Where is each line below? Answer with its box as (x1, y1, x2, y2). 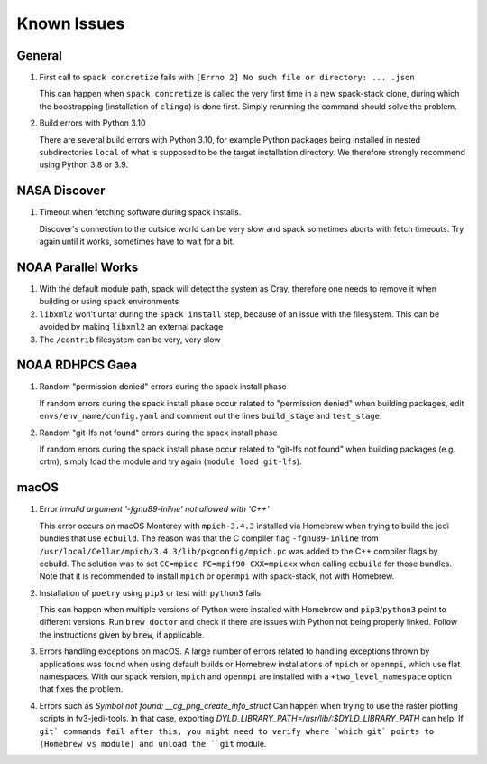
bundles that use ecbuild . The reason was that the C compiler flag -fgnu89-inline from (39, 533, 379, 544)
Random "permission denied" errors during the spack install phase (39, 381, 288, 392)
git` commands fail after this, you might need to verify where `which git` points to (39, 726, 435, 736)
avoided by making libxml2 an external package (39, 321, 224, 332)
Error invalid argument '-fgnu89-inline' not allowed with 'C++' (39, 504, 270, 515)
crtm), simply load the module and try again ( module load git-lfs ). (39, 456, 302, 467)
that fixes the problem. (39, 684, 124, 694)
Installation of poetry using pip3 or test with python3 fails (39, 587, 262, 598)
